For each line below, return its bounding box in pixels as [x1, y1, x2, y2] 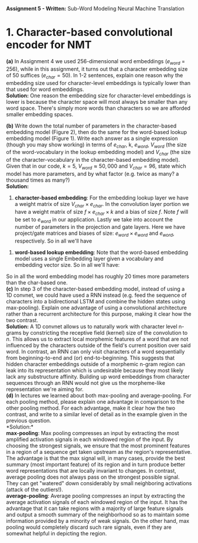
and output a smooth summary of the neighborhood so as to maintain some [6, 511, 190, 518]
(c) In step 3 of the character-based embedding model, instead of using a [6, 286, 185, 293]
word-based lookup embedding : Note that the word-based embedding [14, 249, 189, 256]
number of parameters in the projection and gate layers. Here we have [14, 224, 186, 231]
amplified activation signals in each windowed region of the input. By [6, 436, 174, 443]
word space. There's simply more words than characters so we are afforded [6, 104, 190, 112]
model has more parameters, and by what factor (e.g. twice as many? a [6, 170, 179, 177]
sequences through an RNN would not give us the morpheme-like [6, 380, 166, 387]
